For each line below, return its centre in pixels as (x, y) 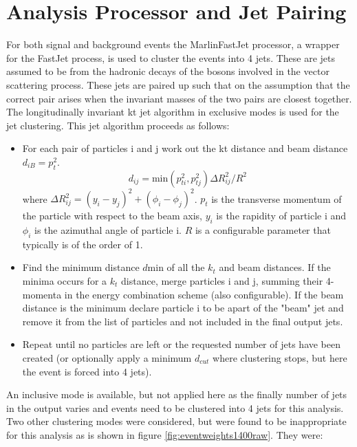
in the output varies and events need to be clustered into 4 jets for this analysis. (175, 407)
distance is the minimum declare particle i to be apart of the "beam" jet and (183, 308)
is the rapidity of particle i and (281, 216)
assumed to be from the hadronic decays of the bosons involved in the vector (168, 71)
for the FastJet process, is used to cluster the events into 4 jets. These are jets (171, 57)
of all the (186, 267)
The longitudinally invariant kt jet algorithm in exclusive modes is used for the (173, 112)
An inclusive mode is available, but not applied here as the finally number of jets (177, 394)
